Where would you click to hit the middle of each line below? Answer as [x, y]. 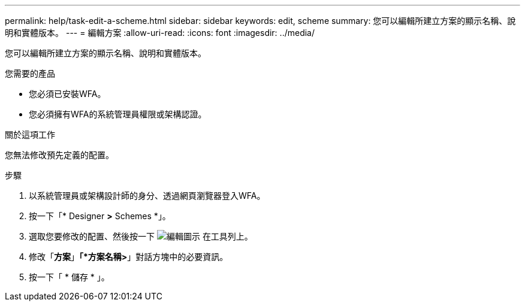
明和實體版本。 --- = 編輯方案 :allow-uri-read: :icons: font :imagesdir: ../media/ [160, 33]
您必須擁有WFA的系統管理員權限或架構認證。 [118, 114]
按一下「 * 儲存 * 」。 [69, 277]
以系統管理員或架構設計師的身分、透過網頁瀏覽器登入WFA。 [147, 196]
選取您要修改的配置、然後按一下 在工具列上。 [141, 236]
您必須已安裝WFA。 [67, 94]
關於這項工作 [30, 134]
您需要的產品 [30, 73]
